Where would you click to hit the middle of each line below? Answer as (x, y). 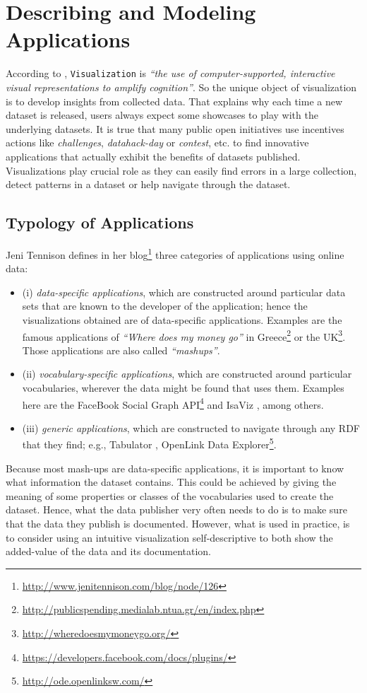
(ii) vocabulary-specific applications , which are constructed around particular (187, 374)
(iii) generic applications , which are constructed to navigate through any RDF (191, 427)
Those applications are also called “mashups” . (121, 350)
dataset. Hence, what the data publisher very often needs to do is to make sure (176, 509)
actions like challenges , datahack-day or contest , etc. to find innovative (157, 142)
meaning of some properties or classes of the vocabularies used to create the (170, 495)
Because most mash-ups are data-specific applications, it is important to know (175, 468)
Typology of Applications (100, 222)
